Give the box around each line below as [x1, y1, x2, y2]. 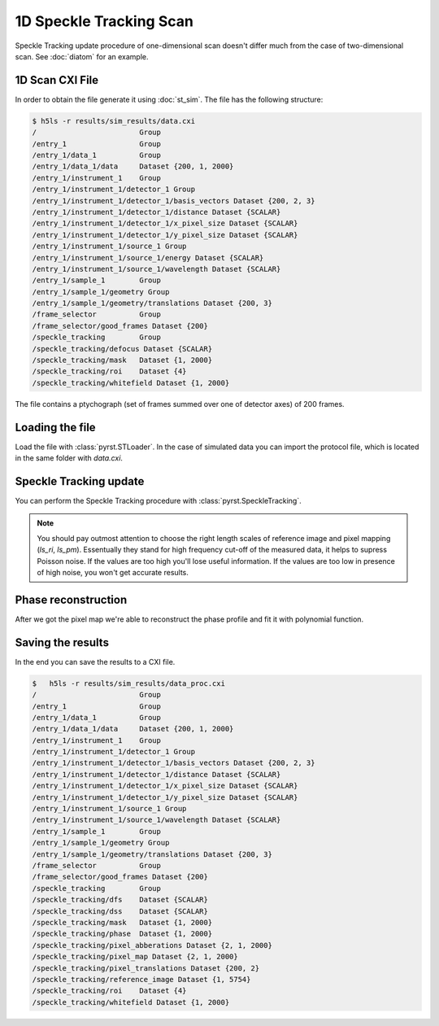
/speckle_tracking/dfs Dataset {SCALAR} [32, 895, 209, 905]
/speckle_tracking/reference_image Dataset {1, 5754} [32, 975, 251, 984]
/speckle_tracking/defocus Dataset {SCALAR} [32, 344, 213, 353]
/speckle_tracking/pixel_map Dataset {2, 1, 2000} [32, 952, 239, 962]
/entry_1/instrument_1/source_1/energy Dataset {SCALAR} [32, 253, 264, 262]
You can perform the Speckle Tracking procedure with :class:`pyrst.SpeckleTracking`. [15, 496, 302, 505]
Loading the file [15, 420, 97, 434]
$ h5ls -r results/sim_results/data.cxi [32, 116, 195, 125]
